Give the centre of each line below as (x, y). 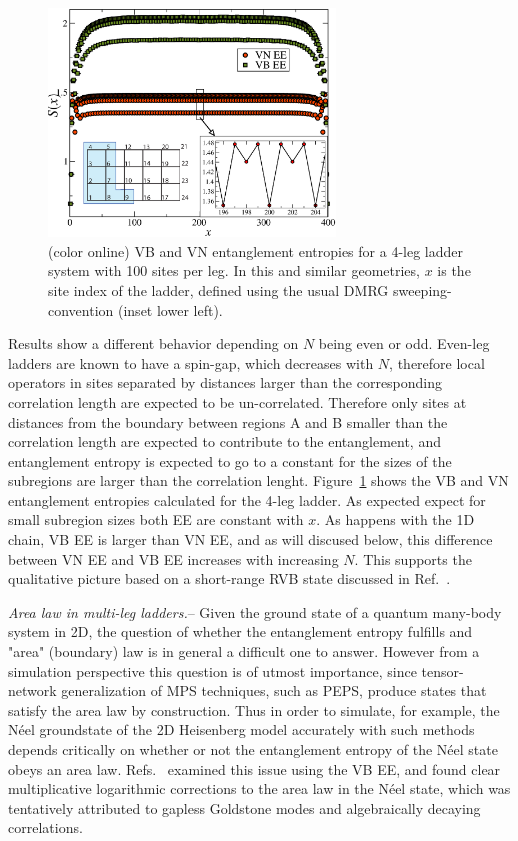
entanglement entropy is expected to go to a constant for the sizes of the (230, 460)
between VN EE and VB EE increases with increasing (173, 558)
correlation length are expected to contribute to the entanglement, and (224, 441)
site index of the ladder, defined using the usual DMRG (218, 289)
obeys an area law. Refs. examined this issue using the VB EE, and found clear (254, 768)
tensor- (442, 670)
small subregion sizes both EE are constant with (156, 519)
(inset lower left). (170, 309)
